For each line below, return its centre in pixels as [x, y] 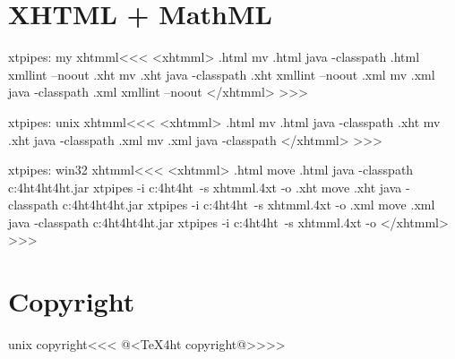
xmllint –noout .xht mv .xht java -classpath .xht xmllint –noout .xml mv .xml [222, 74]
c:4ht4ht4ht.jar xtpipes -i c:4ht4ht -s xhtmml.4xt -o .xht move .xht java [205, 187]
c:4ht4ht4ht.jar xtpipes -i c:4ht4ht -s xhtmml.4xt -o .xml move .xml [249, 205]
